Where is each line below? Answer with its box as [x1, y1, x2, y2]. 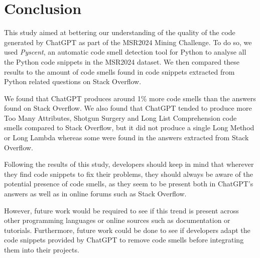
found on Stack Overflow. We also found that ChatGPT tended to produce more [4, 103, 252, 113]
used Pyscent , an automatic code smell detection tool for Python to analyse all [4, 47, 246, 57]
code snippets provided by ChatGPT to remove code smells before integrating [4, 234, 244, 245]
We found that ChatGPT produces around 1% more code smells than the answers [4, 93, 256, 103]
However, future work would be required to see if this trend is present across [4, 205, 239, 215]
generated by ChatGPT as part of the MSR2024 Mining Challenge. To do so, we [4, 37, 252, 47]
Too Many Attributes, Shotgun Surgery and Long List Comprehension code [4, 112, 237, 123]
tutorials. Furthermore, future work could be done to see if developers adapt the [4, 224, 250, 235]
